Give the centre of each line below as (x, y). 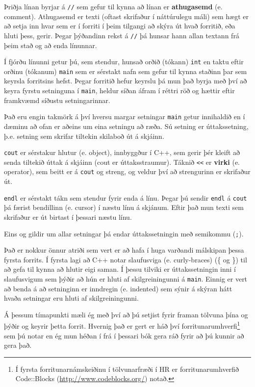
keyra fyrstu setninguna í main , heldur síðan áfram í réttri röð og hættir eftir (119, 90)
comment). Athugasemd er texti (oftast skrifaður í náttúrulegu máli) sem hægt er (127, 16)
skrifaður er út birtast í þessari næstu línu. (68, 217)
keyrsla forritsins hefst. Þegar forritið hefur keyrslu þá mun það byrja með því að (126, 81)
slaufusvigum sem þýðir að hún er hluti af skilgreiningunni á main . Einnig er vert (126, 278)
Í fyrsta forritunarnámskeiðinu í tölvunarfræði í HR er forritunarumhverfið (127, 369)
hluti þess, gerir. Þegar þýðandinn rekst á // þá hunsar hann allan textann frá (122, 35)
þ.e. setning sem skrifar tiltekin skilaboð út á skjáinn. (84, 136)
